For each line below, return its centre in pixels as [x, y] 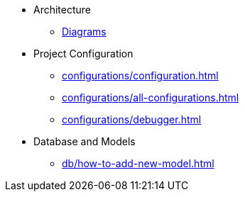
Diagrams [84, 32]
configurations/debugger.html [132, 119]
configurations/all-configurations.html [151, 97]
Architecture [62, 10]
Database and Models [85, 141]
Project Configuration [83, 54]
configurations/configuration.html [140, 75]
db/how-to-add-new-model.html [138, 163]
